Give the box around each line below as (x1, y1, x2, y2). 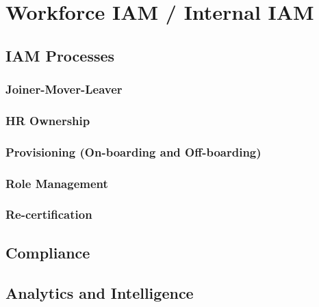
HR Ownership (5, 111, 90, 129)
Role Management (5, 174, 108, 191)
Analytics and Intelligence (5, 282, 194, 303)
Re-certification (5, 206, 92, 223)
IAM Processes (5, 44, 115, 66)
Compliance (5, 241, 90, 263)
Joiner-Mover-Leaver (5, 81, 123, 98)
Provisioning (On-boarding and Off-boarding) (5, 143, 261, 160)
